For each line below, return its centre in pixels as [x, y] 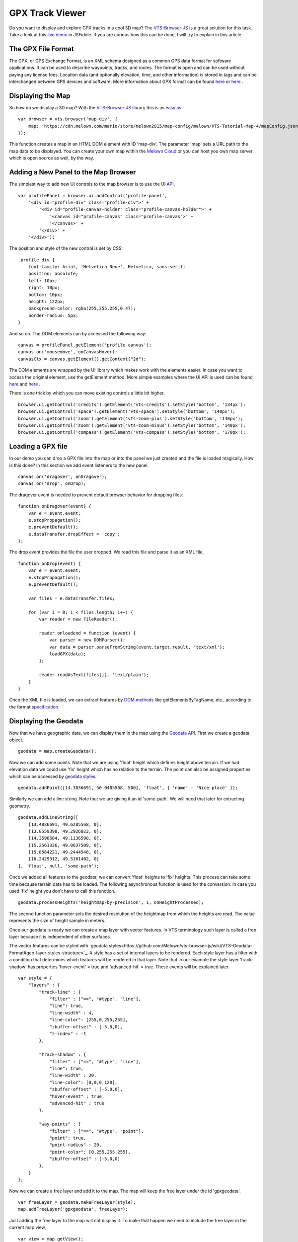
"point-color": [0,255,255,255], [90, 1152]
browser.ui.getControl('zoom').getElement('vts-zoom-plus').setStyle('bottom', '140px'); [131, 418]
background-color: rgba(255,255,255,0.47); [82, 309]
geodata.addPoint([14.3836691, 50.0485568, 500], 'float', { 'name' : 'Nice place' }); [128, 788]
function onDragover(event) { [55, 506]
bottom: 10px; [45, 295]
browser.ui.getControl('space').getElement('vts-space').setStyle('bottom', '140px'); [127, 412]
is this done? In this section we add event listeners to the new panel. [79, 465]
